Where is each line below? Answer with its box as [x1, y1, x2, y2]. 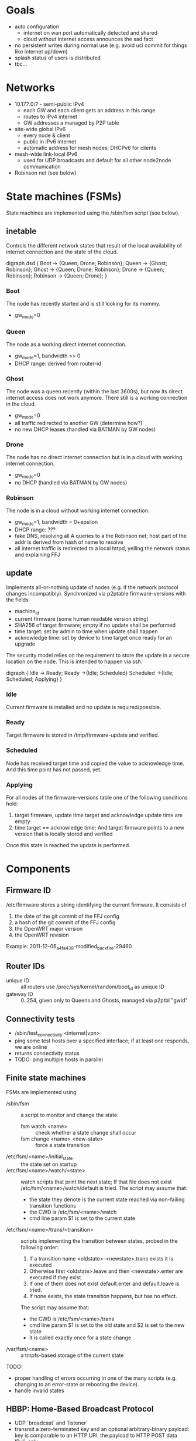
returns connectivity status [14, 1049, 80, 1056]
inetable [6, 226, 37, 236]
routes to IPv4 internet [23, 113, 78, 120]
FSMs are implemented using [6, 1088, 77, 1095]
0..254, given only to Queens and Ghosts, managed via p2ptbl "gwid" [20, 997, 188, 1004]
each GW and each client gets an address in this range [23, 106, 156, 113]
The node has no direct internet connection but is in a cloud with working [6, 454, 183, 461]
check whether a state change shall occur [35, 1129, 136, 1136]
